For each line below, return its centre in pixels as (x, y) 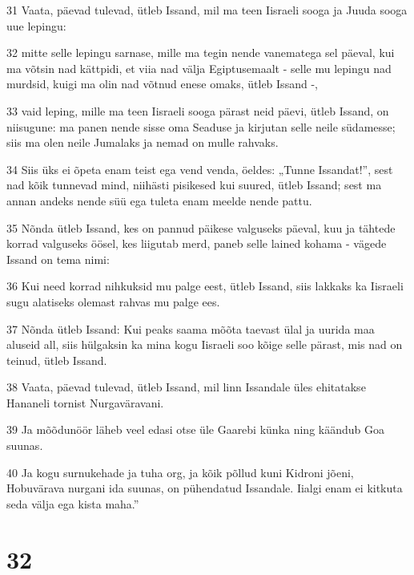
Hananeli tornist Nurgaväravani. (85, 402)
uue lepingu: (36, 25)
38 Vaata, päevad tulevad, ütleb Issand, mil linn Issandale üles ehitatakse (186, 387)
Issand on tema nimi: (58, 259)
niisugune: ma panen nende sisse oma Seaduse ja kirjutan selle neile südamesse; (201, 126)
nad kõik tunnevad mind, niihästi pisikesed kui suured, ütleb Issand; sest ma (194, 185)
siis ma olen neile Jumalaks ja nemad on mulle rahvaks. (143, 142)
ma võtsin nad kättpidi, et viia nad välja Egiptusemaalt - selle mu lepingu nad (199, 68)
